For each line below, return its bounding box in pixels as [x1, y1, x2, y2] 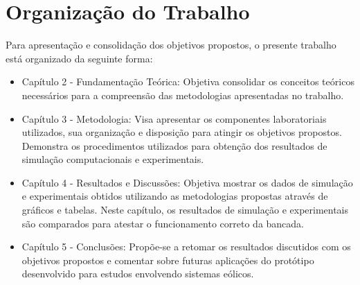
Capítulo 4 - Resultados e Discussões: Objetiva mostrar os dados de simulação [21, 175, 353, 189]
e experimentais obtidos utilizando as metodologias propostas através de [21, 189, 328, 203]
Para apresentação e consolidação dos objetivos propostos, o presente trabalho [6, 37, 336, 52]
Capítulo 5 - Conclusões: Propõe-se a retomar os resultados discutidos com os [21, 239, 351, 254]
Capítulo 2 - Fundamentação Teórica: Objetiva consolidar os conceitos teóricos [21, 74, 354, 89]
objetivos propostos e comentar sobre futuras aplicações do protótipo [21, 252, 314, 267]
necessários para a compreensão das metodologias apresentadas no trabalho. [21, 87, 344, 102]
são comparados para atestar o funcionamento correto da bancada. [21, 216, 304, 230]
